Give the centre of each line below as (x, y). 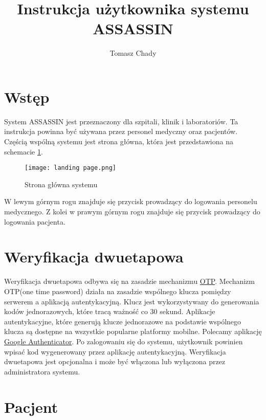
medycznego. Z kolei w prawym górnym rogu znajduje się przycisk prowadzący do (132, 212)
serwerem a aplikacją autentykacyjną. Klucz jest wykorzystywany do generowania (132, 301)
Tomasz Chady (133, 53)
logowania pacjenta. (35, 221)
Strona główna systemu (61, 184)
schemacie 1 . (24, 151)
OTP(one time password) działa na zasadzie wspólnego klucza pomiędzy (118, 291)
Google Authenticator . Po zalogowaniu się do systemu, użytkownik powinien (124, 341)
